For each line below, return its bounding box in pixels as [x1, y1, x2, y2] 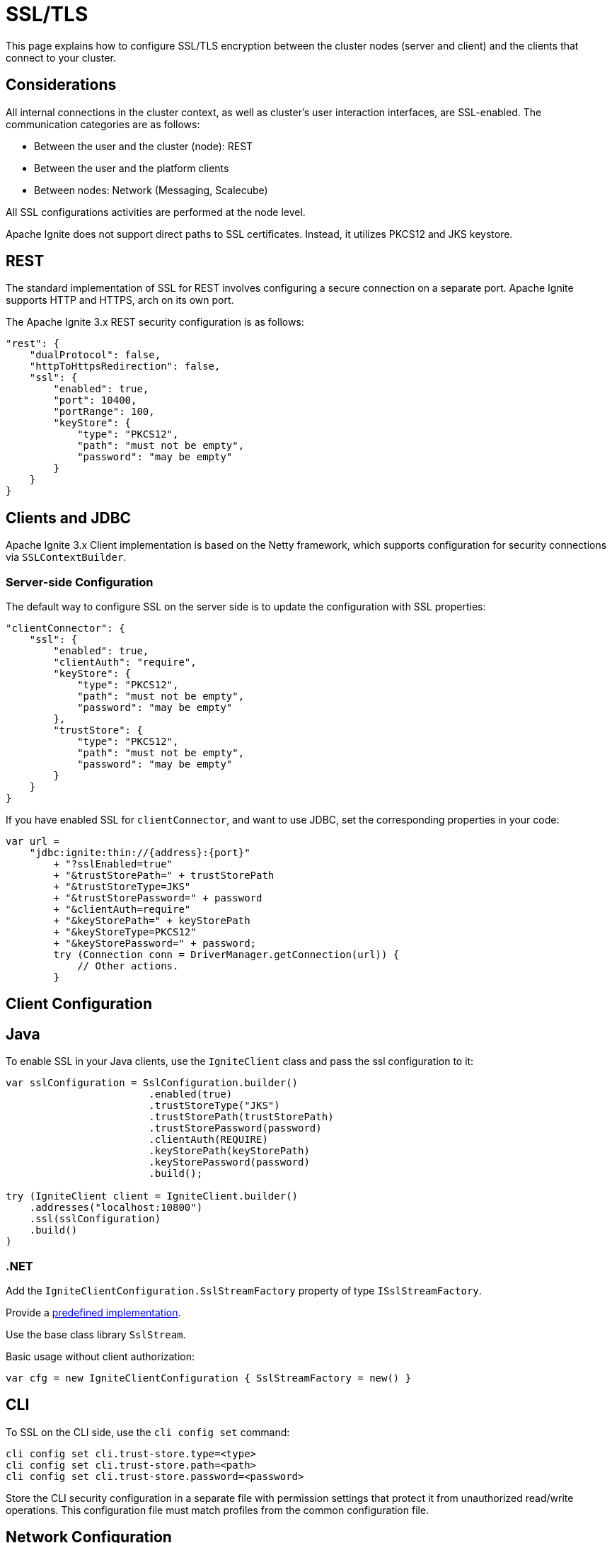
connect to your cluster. [6, 51, 116, 64]
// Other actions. [77, 960, 179, 972]
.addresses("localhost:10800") [29, 1202, 203, 1214]
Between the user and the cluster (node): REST [34, 140, 253, 152]
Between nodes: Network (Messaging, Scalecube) [34, 183, 268, 196]
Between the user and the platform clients [34, 161, 229, 174]
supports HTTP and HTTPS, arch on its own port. [6, 294, 234, 307]
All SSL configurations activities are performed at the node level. [6, 205, 306, 218]
